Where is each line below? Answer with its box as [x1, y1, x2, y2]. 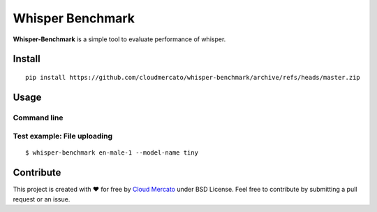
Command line [13, 113, 64, 122]
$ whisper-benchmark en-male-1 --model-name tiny [25, 149, 199, 157]
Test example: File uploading [13, 132, 113, 141]
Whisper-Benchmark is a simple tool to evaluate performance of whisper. [13, 35, 226, 43]
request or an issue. [13, 195, 71, 203]
